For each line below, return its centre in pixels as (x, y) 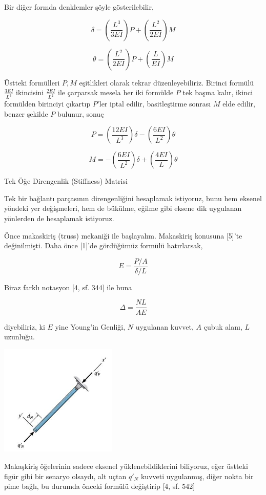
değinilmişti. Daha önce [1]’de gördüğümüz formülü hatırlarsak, (104, 245)
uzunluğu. (19, 337)
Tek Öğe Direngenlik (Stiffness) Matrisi (66, 181)
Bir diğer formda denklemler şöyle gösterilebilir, (79, 7)
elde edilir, (239, 104)
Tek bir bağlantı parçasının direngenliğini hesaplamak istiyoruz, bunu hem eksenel (133, 198)
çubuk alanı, (223, 326)
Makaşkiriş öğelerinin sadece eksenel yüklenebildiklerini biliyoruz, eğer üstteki (126, 466)
